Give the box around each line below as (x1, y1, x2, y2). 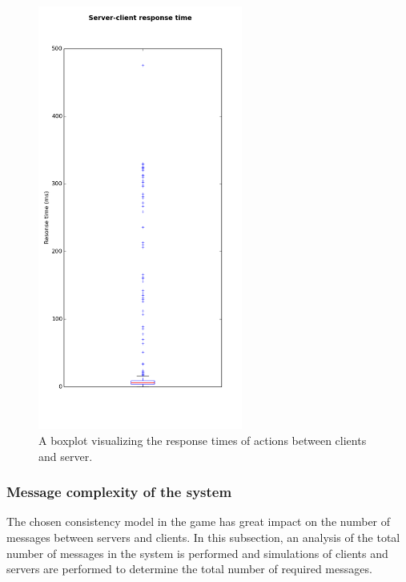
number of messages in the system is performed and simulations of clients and (6, 544, 388, 561)
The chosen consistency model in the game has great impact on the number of (6, 513, 391, 530)
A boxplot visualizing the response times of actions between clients (38, 431, 367, 448)
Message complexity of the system (6, 482, 232, 502)
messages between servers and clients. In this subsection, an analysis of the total (6, 528, 400, 545)
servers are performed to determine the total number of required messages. (6, 560, 372, 577)
